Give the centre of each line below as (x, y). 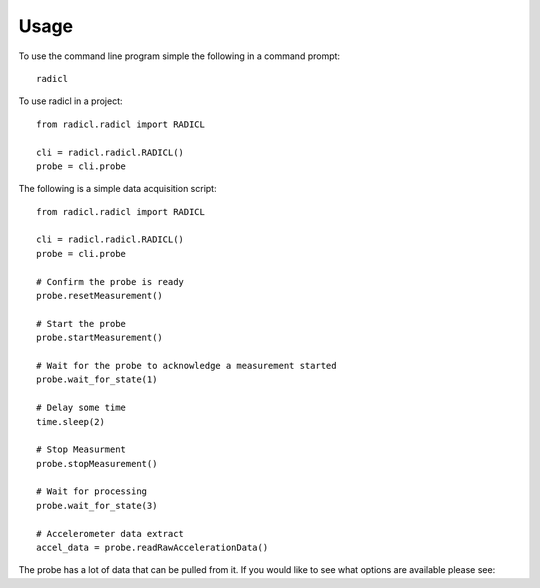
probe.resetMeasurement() (100, 296)
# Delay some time (81, 408)
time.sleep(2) (70, 421)
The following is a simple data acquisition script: (117, 189)
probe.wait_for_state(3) (97, 505)
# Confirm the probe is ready (110, 281)
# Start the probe (81, 323)
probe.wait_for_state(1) (97, 379)
